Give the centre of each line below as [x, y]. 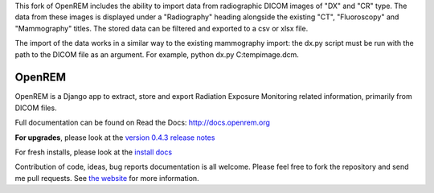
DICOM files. [36, 108]
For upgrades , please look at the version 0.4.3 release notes [115, 138]
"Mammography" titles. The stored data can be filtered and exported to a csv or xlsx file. [162, 28]
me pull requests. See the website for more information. [107, 178]
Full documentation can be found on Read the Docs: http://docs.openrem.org [143, 123]
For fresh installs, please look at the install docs [94, 152]
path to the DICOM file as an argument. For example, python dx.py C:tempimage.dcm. [157, 54]
